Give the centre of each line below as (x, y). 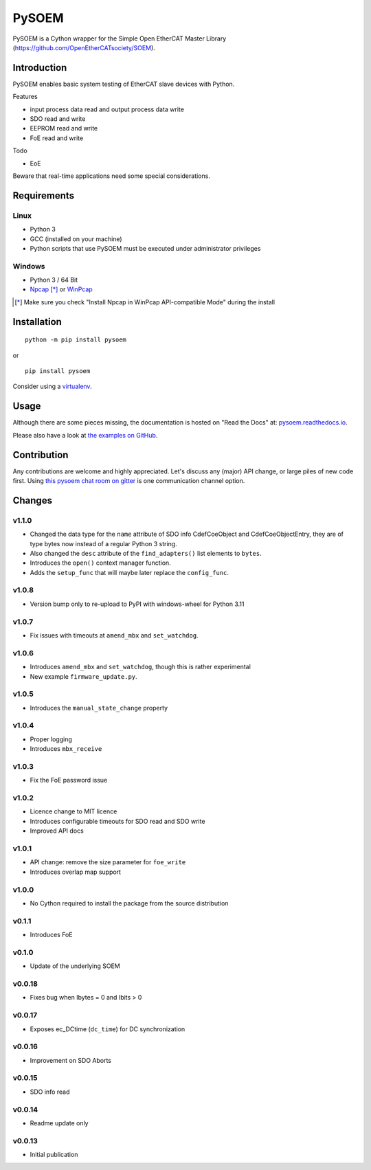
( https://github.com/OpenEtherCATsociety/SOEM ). (84, 47)
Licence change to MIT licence (74, 811)
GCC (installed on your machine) (76, 239)
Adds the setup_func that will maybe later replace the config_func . (130, 572)
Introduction (40, 68)
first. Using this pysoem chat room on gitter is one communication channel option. (129, 481)
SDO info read (50, 1092)
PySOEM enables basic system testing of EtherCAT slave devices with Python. (124, 84)
